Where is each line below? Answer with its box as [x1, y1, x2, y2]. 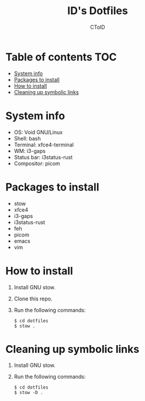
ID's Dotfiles [67, 4, 128, 18]
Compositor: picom [13, 160, 61, 167]
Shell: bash [13, 135, 42, 142]
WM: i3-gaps [13, 147, 46, 154]
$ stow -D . [13, 390, 43, 396]
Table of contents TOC [5, 50, 118, 64]
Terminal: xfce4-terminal [13, 141, 74, 148]
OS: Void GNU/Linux [13, 128, 63, 136]
